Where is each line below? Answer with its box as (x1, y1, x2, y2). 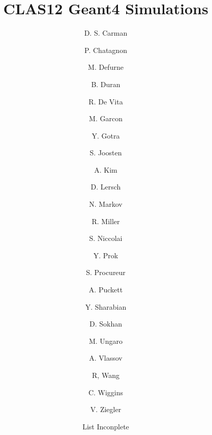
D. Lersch (90, 181, 121, 192)
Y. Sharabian (85, 301, 127, 312)
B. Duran (91, 78, 120, 89)
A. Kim (94, 164, 117, 175)
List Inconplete (82, 421, 129, 431)
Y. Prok (93, 250, 118, 260)
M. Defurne (88, 62, 124, 72)
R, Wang (92, 370, 119, 380)
